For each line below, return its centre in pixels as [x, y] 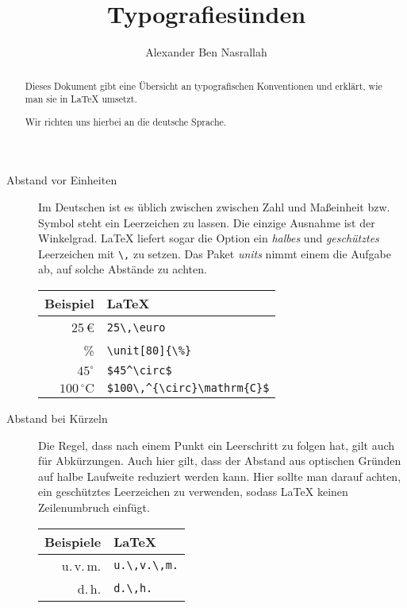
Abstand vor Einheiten [62, 180]
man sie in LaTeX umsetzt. [81, 99]
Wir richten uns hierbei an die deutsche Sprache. [126, 121]
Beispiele [73, 541]
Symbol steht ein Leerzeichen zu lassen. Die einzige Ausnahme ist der [207, 222]
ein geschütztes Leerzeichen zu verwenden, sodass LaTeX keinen [193, 492]
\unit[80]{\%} [149, 350]
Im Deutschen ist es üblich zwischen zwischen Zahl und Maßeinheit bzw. [214, 206]
